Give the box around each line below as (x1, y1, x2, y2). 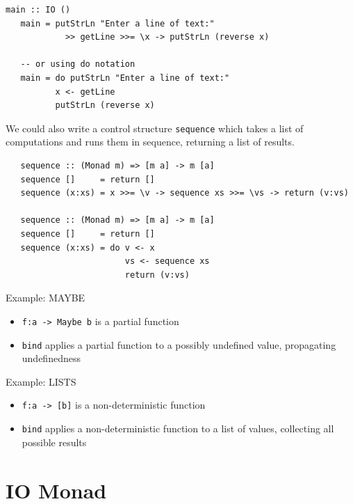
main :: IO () (6, 5, 71, 15)
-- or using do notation (20, 59, 136, 70)
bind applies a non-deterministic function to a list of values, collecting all (22, 421, 334, 436)
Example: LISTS (6, 374, 76, 388)
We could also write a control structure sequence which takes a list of (6, 120, 304, 135)
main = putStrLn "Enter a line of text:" (20, 18, 215, 29)
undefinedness (22, 351, 81, 365)
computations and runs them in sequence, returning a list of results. (6, 134, 295, 149)
